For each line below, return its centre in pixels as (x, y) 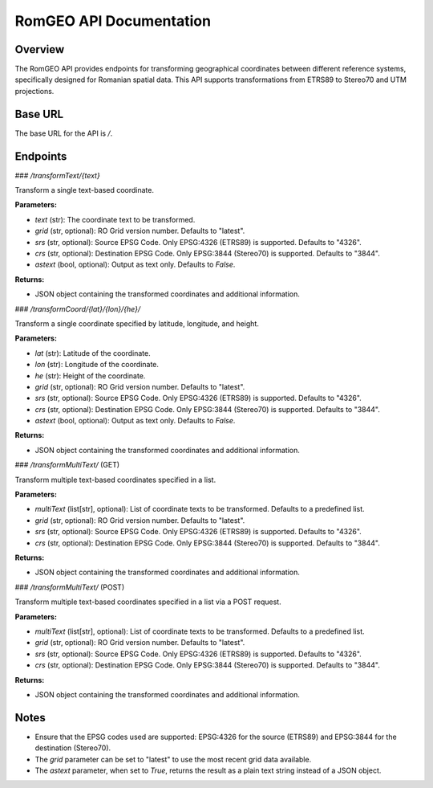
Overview (40, 49)
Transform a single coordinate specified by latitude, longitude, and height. (137, 323)
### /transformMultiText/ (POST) (69, 587)
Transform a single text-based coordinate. (84, 190)
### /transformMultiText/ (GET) (67, 465)
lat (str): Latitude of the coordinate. (93, 353)
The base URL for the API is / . (64, 133)
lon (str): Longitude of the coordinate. (97, 365)
